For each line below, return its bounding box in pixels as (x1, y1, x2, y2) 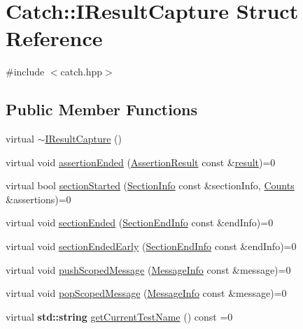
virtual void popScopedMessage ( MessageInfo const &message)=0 (6, 286, 287, 300)
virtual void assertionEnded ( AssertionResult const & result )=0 (6, 154, 276, 169)
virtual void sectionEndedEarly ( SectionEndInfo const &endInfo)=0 (6, 239, 297, 254)
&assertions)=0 (6, 191, 71, 206)
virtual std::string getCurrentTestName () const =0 (6, 309, 233, 323)
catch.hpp (60, 64, 103, 79)
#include (6, 64, 45, 79)
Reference (6, 24, 103, 52)
